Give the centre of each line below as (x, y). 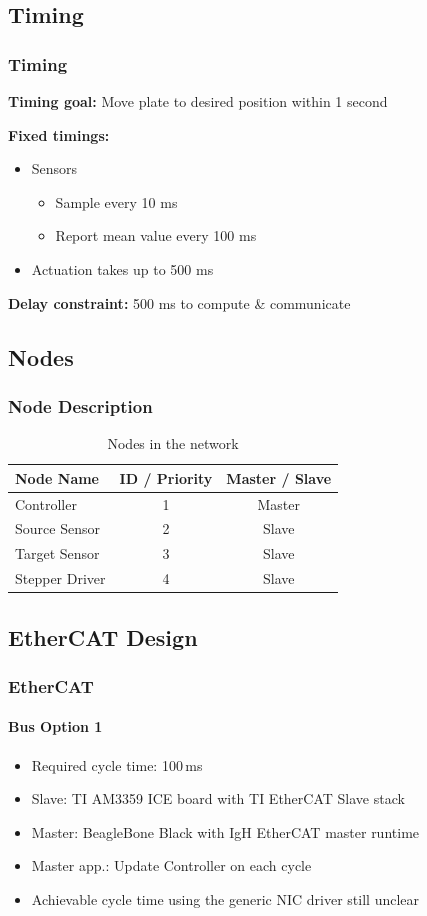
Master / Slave (279, 477)
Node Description (80, 405)
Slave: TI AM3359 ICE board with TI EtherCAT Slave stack (218, 798)
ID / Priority (166, 477)
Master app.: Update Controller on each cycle (171, 865)
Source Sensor (57, 528)
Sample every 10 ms (116, 201)
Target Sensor (57, 553)
